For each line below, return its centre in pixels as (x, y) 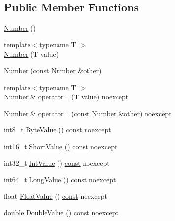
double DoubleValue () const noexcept (61, 212)
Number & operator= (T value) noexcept (66, 97)
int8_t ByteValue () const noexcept (58, 130)
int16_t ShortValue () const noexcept (61, 146)
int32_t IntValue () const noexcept (57, 163)
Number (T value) (31, 54)
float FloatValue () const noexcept (56, 196)
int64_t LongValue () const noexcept (60, 179)
